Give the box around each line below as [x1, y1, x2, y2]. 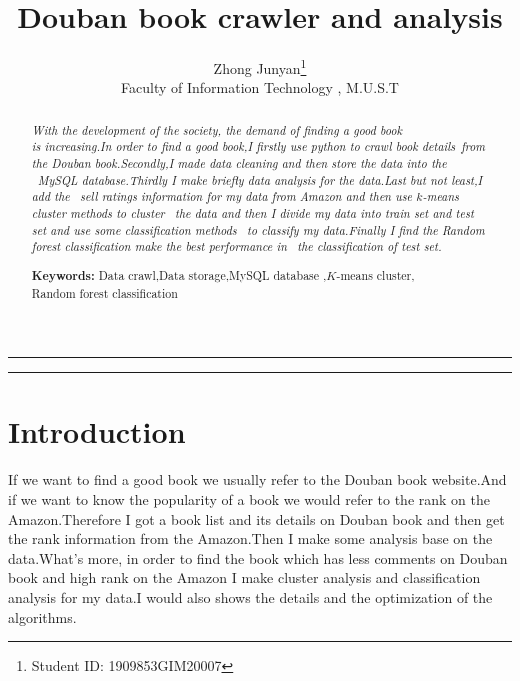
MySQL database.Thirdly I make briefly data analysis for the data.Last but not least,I [37, 171, 483, 188]
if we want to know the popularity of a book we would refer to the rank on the [8, 488, 490, 509]
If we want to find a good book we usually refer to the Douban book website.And [8, 469, 507, 490]
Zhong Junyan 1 [213, 55, 307, 78]
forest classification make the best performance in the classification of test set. [31, 238, 442, 255]
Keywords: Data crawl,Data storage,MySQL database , [31, 266, 327, 284]
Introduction [8, 411, 186, 452]
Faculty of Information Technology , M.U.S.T [121, 77, 399, 98]
